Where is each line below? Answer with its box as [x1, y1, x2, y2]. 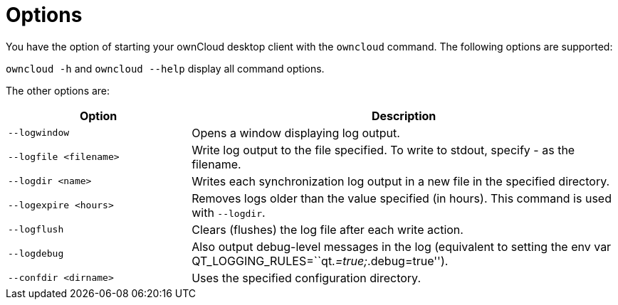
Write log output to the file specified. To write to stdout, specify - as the [192, 142, 575, 157]
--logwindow [8, 127, 70, 139]
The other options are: [6, 84, 110, 97]
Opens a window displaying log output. [192, 125, 400, 140]
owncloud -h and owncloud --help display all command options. [6, 62, 325, 75]
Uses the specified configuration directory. [192, 270, 421, 285]
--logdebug [8, 248, 64, 259]
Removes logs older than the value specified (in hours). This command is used [192, 191, 612, 205]
